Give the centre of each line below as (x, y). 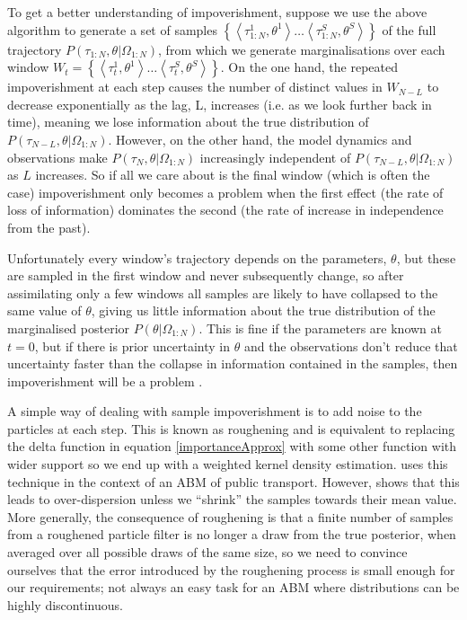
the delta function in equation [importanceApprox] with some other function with (232, 446)
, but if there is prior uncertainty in (132, 345)
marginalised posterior (69, 328)
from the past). (49, 227)
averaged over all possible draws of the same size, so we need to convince (207, 552)
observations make (57, 157)
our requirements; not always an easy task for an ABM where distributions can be (233, 587)
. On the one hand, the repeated (309, 67)
